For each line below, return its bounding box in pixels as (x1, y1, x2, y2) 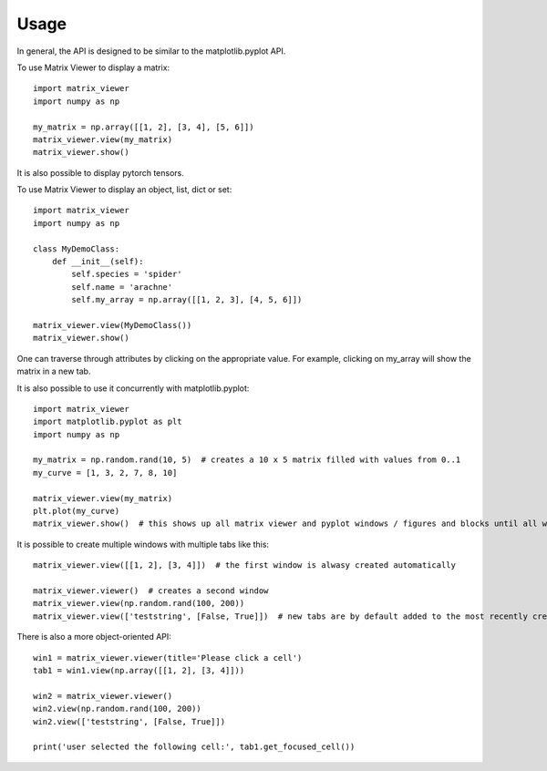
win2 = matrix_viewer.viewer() (33, 691, 173, 701)
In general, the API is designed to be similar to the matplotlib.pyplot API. (16, 46, 286, 57)
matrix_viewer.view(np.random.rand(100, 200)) (33, 598, 245, 609)
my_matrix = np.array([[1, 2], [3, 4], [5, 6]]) (33, 121, 254, 132)
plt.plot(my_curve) (33, 506, 120, 517)
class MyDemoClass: (33, 243, 120, 254)
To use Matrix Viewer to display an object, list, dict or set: (16, 184, 232, 195)
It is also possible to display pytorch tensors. (16, 167, 184, 178)
